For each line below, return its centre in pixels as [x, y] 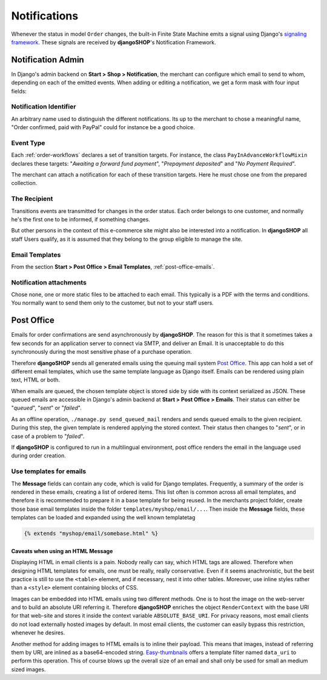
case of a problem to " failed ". [48, 436]
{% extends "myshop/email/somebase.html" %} [91, 534]
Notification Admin [48, 60]
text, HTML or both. [36, 380]
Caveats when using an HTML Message [62, 551]
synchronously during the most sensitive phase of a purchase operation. [102, 352]
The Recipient [32, 199]
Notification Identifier [44, 107]
